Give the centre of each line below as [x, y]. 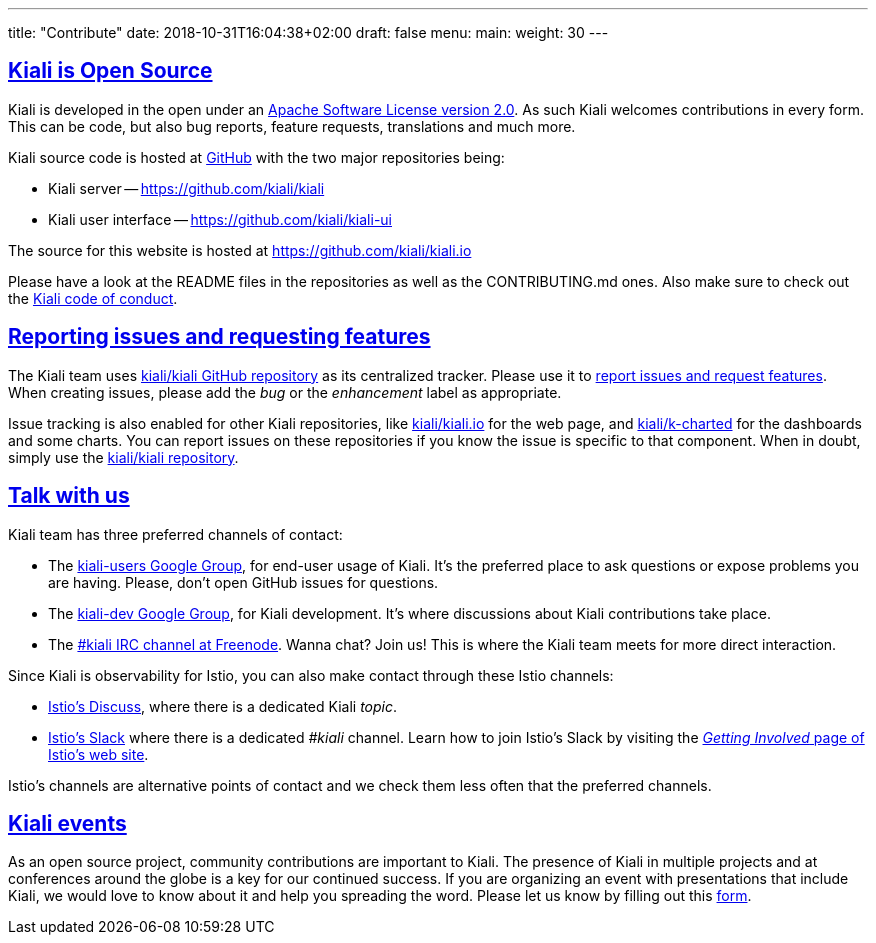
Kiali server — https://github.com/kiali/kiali [186, 188]
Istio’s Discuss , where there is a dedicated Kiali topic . [223, 706]
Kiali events [67, 823]
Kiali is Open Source [110, 71]
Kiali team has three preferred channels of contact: [175, 534]
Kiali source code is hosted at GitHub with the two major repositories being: [256, 157]
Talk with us [69, 496]
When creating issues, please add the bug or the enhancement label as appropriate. [285, 392]
